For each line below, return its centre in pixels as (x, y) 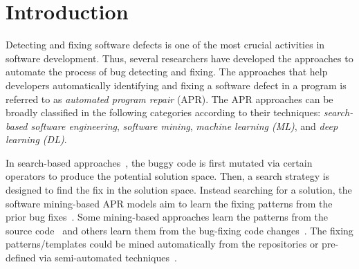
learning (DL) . (36, 139)
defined (21, 258)
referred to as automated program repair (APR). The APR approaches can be (169, 99)
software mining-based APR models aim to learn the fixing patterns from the (169, 203)
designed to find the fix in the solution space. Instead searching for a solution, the (179, 190)
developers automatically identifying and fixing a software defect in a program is (176, 85)
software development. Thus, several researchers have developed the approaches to (179, 58)
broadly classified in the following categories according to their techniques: (163, 112)
